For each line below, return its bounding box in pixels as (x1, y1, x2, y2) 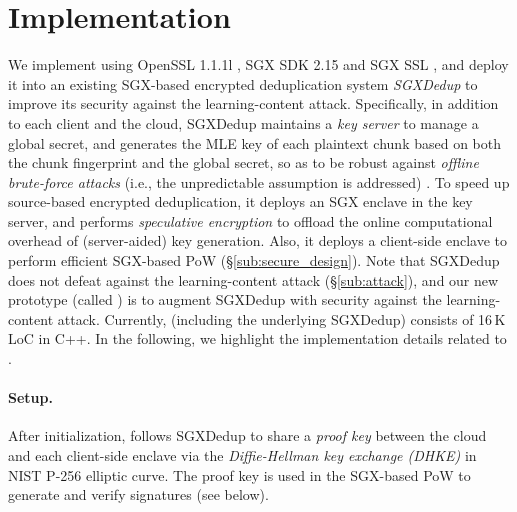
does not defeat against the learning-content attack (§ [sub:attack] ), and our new (8, 269, 499, 290)
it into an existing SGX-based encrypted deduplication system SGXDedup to (8, 73, 478, 94)
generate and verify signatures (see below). (8, 484, 269, 505)
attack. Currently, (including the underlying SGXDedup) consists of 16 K (57, 308, 506, 329)
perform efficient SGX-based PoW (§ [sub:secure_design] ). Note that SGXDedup (8, 250, 500, 271)
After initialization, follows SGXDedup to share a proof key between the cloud (8, 425, 487, 446)
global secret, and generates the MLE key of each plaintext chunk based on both (8, 132, 502, 153)
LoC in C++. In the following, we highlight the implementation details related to (8, 328, 507, 349)
